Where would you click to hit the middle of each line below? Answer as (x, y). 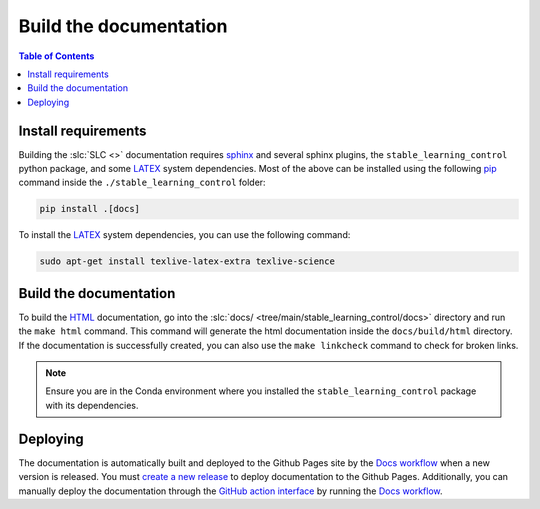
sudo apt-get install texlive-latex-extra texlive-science (187, 261)
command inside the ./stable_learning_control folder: (142, 182)
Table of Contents (56, 56)
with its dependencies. (92, 405)
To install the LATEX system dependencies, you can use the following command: (184, 235)
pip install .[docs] (89, 209)
